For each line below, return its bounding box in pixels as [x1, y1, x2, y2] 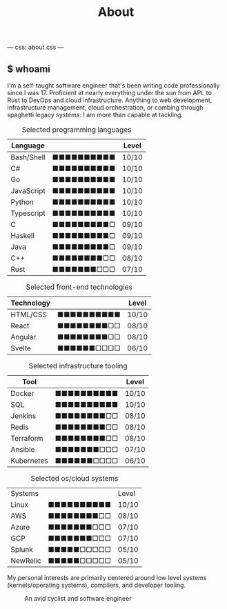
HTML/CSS [10, 310, 47, 319]
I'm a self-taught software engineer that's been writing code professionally [7, 81, 220, 90]
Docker [10, 389, 34, 398]
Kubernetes [10, 456, 48, 466]
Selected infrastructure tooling [28, 361, 128, 370]
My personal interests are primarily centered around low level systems [7, 574, 207, 581]
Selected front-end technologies [26, 282, 133, 292]
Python [10, 197, 34, 207]
